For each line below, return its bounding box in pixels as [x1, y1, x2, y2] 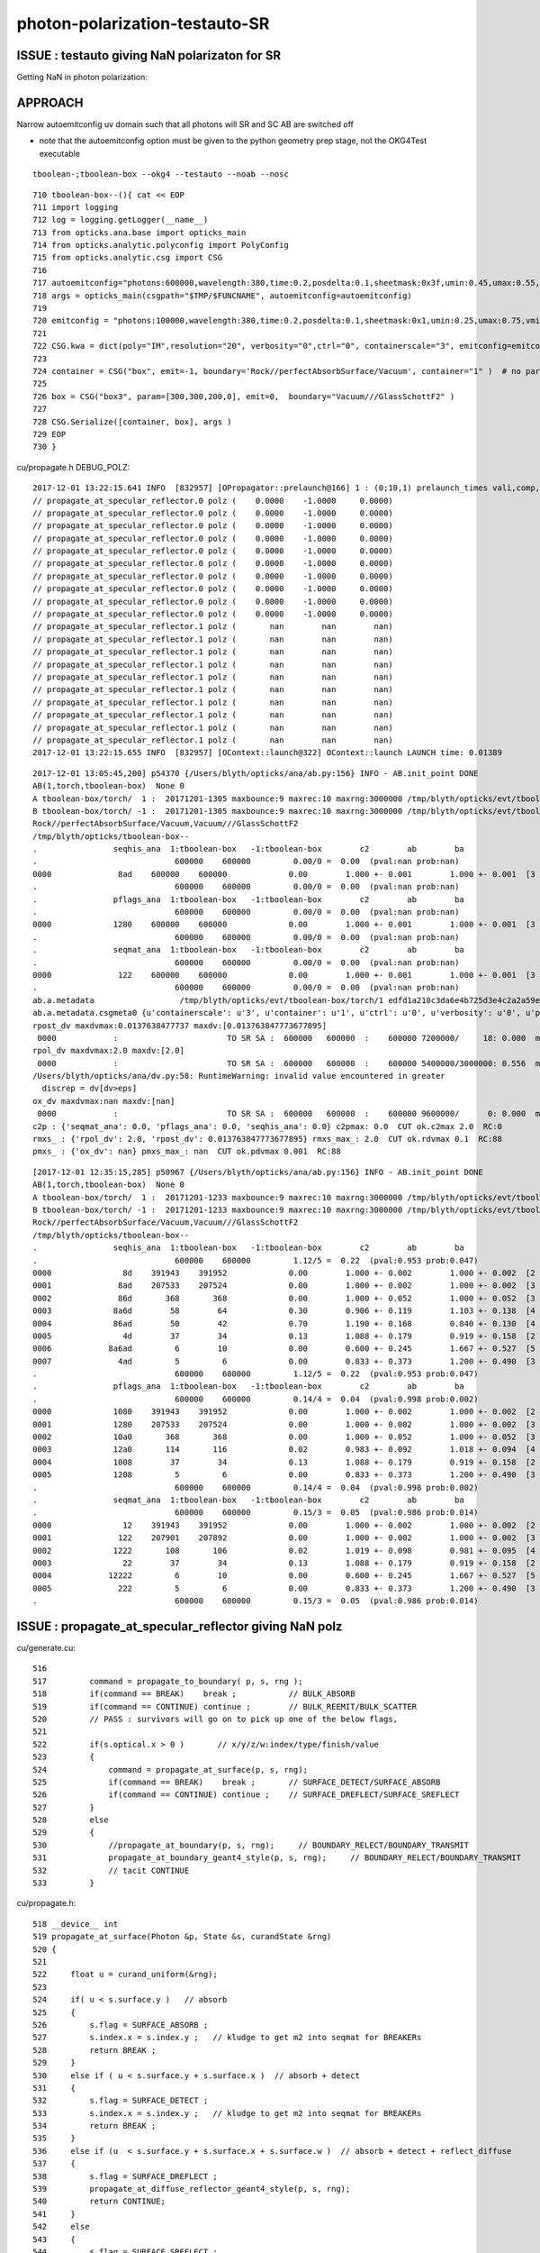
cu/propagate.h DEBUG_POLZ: [16, 461, 130, 472]
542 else [32, 2221, 90, 2232]
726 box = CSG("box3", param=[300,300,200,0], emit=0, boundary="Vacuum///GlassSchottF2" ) [32, 391, 455, 401]
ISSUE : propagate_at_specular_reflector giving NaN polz [16, 1619, 343, 1634]
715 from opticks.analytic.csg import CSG [32, 252, 223, 263]
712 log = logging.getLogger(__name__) [32, 214, 209, 225]
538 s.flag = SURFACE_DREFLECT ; [32, 2171, 218, 2181]
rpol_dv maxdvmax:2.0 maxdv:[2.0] [32, 1045, 184, 1056]
